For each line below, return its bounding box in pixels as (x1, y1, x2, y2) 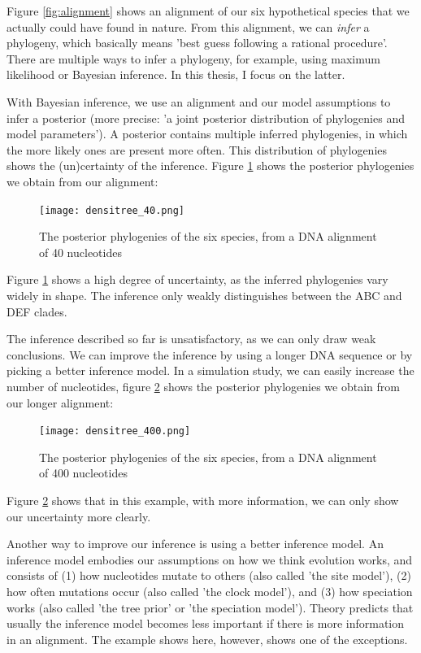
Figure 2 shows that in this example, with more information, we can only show (7, 491, 399, 508)
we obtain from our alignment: (7, 172, 158, 189)
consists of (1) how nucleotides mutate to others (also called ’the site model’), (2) (7, 567, 411, 584)
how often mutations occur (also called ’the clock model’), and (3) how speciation (7, 582, 413, 599)
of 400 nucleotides (39, 464, 128, 481)
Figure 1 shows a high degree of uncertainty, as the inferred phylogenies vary (7, 271, 388, 288)
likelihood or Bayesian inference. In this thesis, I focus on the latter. (7, 66, 345, 83)
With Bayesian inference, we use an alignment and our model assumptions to (7, 93, 391, 110)
